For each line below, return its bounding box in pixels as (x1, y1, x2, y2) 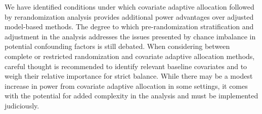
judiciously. (5, 100, 39, 110)
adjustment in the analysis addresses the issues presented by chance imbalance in (5, 31, 256, 41)
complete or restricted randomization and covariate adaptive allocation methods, (5, 50, 255, 61)
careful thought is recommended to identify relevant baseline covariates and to (5, 61, 247, 71)
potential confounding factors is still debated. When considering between (5, 41, 230, 51)
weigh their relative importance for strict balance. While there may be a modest (5, 71, 253, 81)
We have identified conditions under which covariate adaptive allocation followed (5, 2, 254, 12)
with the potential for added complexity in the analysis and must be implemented (5, 90, 258, 101)
